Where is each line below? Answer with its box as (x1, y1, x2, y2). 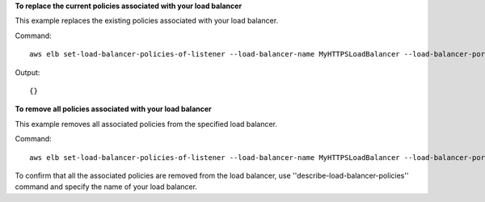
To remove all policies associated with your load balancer (15, 104, 212, 114)
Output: (15, 67, 40, 77)
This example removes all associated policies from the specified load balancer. (15, 119, 278, 128)
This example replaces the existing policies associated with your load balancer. (15, 16, 279, 26)
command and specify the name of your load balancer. (15, 182, 198, 191)
